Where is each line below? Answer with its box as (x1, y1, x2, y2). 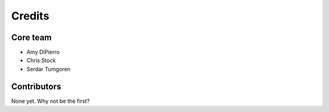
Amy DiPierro (26, 49, 60, 56)
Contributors (11, 81, 62, 91)
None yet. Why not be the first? (11, 97, 90, 105)
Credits (11, 9, 50, 23)
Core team (11, 32, 52, 43)
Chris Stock (26, 57, 56, 64)
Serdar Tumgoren (26, 65, 71, 72)
